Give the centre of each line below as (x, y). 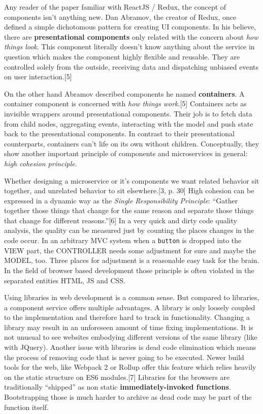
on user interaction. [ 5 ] (38, 77)
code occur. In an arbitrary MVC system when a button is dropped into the (123, 240)
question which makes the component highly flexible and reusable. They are (122, 56)
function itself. (26, 407)
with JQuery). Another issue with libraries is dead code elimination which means (130, 347)
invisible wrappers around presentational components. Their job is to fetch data (128, 113)
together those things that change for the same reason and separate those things (129, 210)
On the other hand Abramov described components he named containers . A (124, 93)
